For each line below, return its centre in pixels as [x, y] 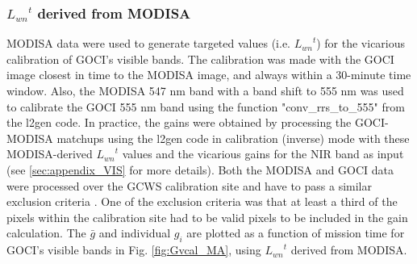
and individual [135, 233]
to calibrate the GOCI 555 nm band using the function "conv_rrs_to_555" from [206, 106]
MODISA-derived [50, 154]
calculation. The [46, 233]
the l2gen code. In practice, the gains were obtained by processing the [179, 122]
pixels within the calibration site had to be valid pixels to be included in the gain [207, 217]
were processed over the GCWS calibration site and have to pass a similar [189, 185]
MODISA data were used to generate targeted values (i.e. [148, 43]
